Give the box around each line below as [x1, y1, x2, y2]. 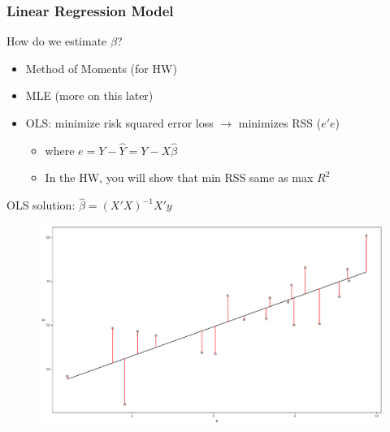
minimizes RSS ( [238, 114, 322, 131]
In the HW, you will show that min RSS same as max [45, 169, 314, 186]
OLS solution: [6, 197, 76, 214]
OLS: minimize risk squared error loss [25, 114, 214, 131]
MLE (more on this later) [25, 87, 154, 104]
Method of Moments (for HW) [25, 59, 177, 76]
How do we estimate [6, 32, 107, 50]
